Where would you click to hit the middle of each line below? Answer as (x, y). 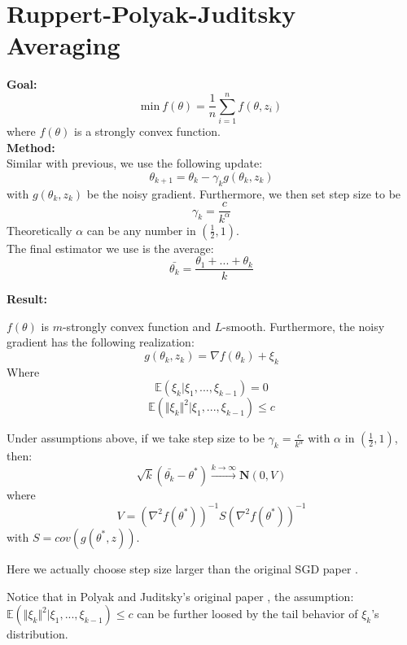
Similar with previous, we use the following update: (135, 163)
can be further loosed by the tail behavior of (247, 614)
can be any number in (141, 230)
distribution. (37, 634)
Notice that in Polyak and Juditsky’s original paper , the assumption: (180, 596)
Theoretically (39, 230)
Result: (27, 299)
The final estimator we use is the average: (110, 248)
